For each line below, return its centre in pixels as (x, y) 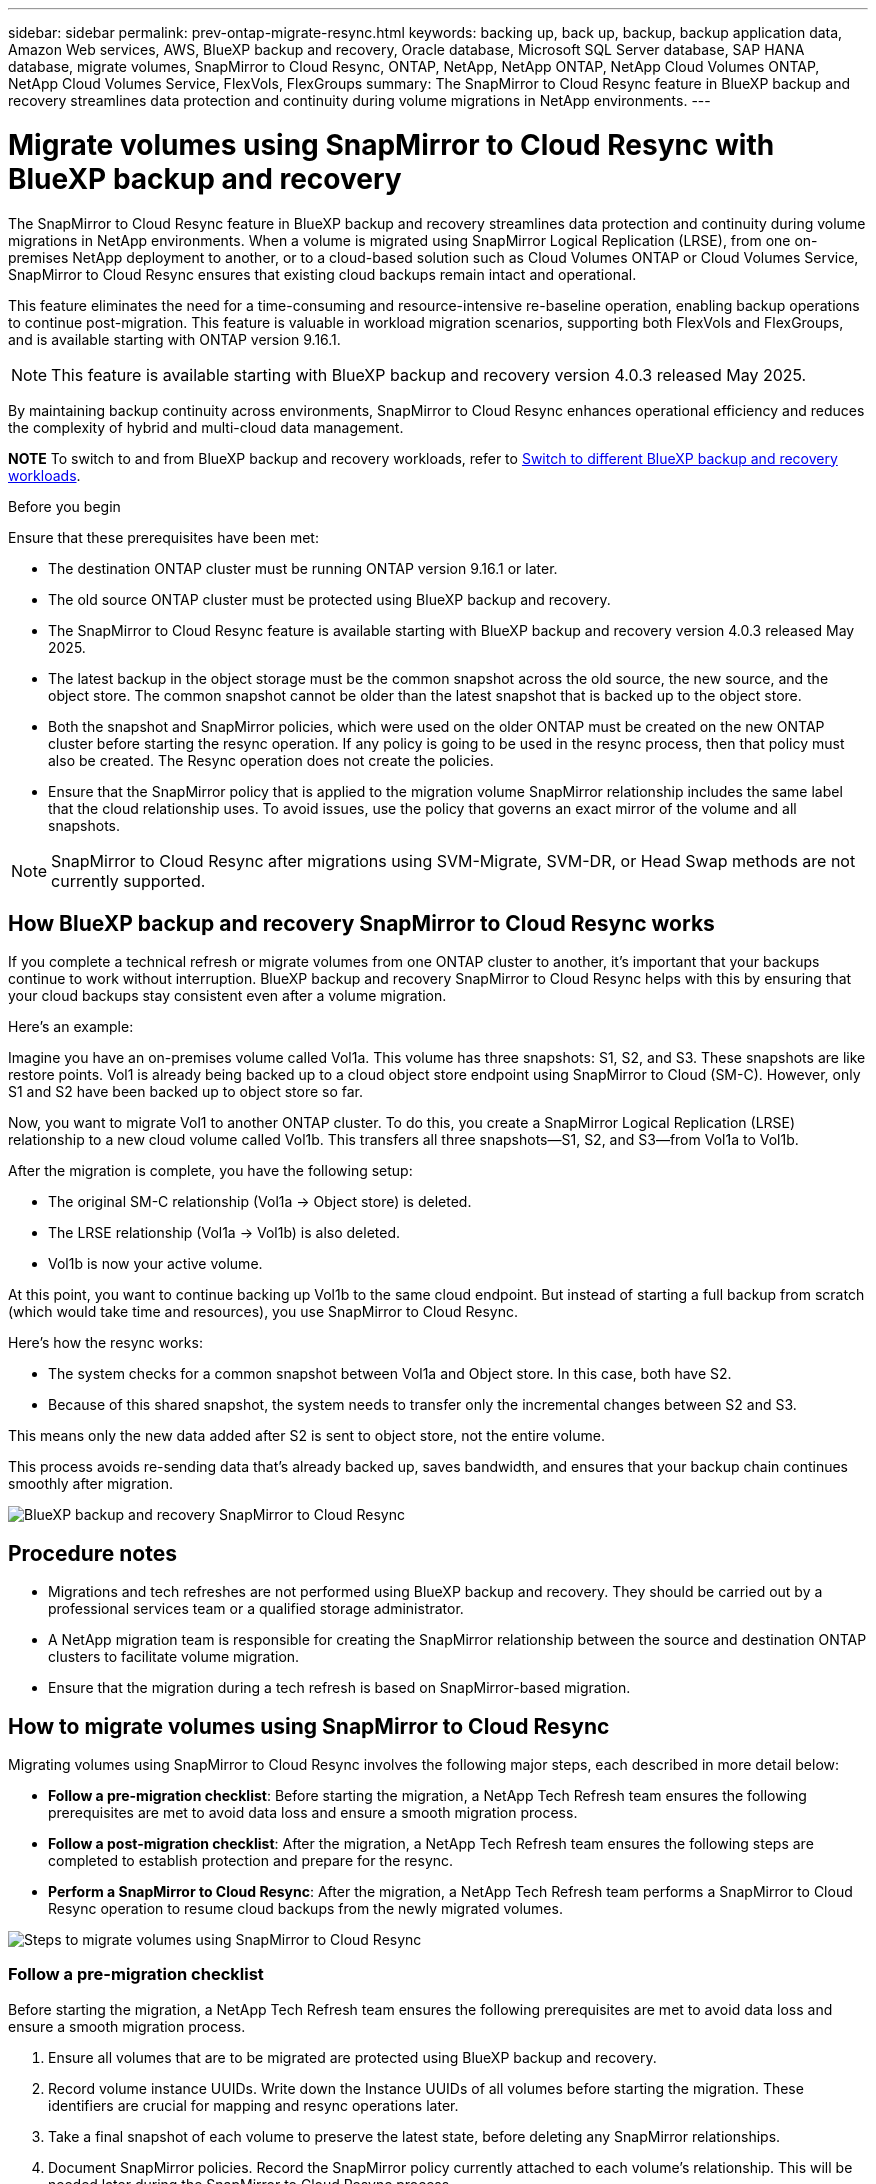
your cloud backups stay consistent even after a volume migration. (227, 996)
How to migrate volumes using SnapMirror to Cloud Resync (309, 1726)
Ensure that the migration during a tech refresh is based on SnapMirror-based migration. (339, 1688)
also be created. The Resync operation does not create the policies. (271, 760)
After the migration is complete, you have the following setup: (210, 1171)
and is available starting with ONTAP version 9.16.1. (174, 339)
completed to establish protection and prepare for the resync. (251, 1861)
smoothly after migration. (90, 1484)
